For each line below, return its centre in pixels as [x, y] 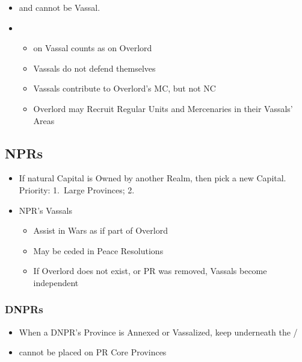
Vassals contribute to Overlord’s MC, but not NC [125, 88]
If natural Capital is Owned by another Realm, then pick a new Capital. [153, 178]
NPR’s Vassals [45, 210]
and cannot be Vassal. [60, 7]
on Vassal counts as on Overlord [93, 48]
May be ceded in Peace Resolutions [98, 250]
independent [56, 282]
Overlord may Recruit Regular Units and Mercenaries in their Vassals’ [163, 108]
